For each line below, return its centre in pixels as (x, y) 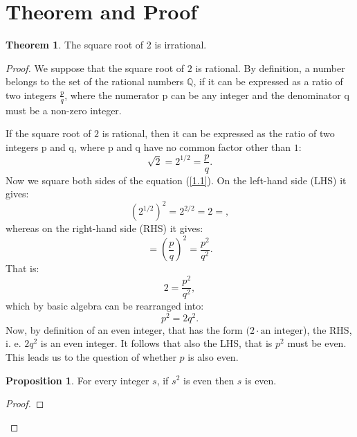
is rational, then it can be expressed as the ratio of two (218, 133)
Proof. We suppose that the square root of (95, 68)
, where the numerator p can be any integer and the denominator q (207, 95)
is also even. (213, 356)
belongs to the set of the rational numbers (95, 81)
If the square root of (48, 133)
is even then (209, 380)
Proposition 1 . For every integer (77, 380)
